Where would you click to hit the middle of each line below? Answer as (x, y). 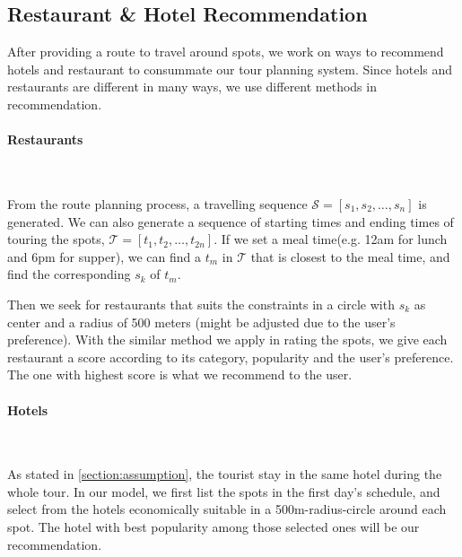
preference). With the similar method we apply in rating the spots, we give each (227, 339)
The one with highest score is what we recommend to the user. (180, 374)
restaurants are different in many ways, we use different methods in (192, 87)
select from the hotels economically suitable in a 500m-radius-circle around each (227, 509)
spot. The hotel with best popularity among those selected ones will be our (214, 527)
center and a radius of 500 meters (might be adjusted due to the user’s (201, 322)
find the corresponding (69, 274)
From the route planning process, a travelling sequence (157, 203)
